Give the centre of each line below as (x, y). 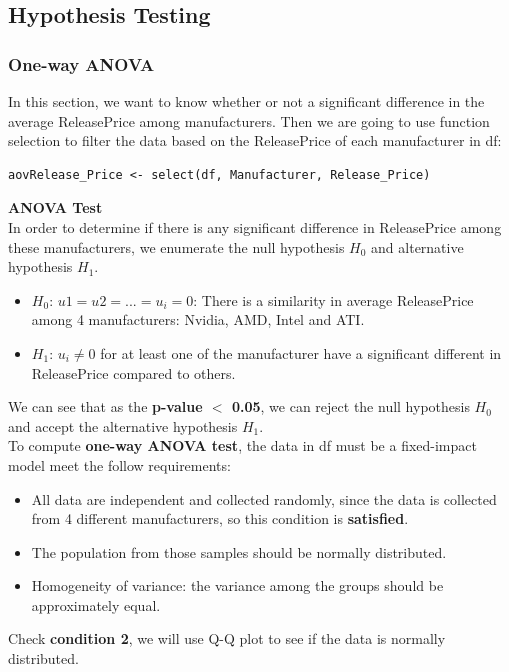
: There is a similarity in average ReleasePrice (333, 299)
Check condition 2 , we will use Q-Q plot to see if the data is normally (227, 638)
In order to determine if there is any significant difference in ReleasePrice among (255, 226)
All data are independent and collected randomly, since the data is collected (264, 498)
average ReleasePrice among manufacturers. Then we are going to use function (249, 120)
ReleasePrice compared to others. (133, 372)
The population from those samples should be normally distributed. (239, 551)
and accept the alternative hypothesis (123, 425)
